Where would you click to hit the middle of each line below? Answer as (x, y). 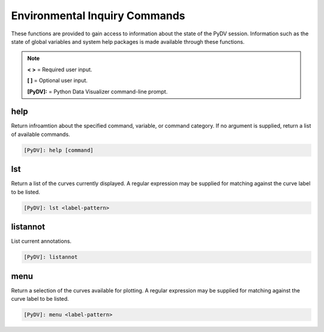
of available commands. (40, 134)
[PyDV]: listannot (51, 257)
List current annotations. (41, 241)
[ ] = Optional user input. (58, 80)
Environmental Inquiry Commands (98, 16)
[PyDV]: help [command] (59, 150)
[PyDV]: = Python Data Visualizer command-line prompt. (97, 91)
